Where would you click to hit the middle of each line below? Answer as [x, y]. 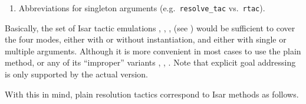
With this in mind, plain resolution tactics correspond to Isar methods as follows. [152, 94]
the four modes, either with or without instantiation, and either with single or [146, 39]
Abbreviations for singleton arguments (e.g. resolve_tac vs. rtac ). [142, 8]
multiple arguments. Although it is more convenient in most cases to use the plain [153, 51]
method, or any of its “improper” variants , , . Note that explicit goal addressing [150, 62]
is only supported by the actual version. [77, 74]
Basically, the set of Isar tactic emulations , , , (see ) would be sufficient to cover [150, 27]
